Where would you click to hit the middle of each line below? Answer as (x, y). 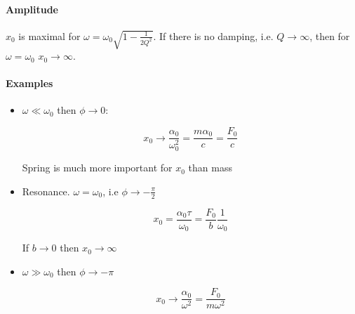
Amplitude (32, 9)
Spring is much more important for (97, 168)
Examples (29, 83)
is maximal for (49, 35)
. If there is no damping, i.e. (213, 35)
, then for (330, 35)
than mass (210, 168)
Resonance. (46, 191)
